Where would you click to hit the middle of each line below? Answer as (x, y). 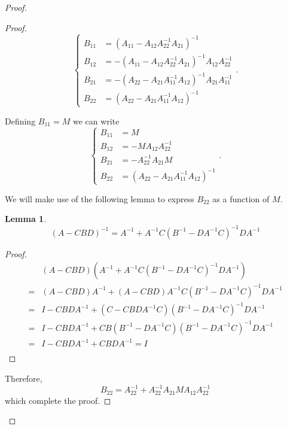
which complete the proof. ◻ (58, 400)
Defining (20, 121)
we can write (96, 121)
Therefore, (24, 378)
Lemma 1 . (26, 219)
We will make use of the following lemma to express (100, 198)
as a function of (241, 198)
